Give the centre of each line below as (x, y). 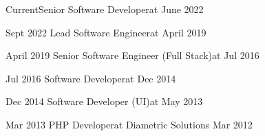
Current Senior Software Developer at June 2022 (105, 9)
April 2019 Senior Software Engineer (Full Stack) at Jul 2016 (132, 55)
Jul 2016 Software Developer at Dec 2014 (91, 78)
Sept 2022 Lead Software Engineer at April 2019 (106, 32)
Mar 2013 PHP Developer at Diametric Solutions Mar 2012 (129, 124)
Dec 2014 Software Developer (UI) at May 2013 (104, 101)
